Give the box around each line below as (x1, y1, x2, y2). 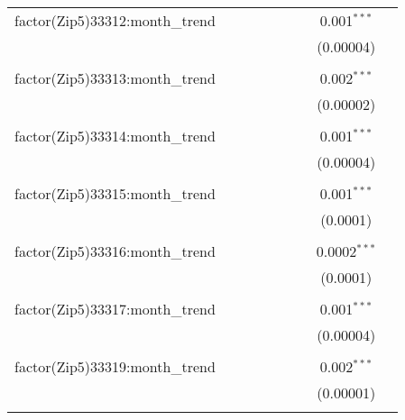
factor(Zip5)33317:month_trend (14, 298, 216, 319)
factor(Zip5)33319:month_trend (14, 356, 216, 377)
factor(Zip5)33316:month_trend (14, 241, 216, 261)
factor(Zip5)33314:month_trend (14, 125, 216, 146)
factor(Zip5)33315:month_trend (14, 183, 216, 204)
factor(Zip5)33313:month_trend (14, 68, 216, 88)
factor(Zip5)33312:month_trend (14, 10, 216, 31)
